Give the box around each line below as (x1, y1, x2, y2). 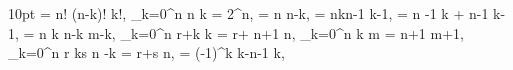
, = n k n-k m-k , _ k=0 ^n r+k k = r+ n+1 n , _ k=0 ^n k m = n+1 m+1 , (15, 22, 464, 43)
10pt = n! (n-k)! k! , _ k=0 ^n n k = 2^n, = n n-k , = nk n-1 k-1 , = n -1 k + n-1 (8, 3, 489, 23)
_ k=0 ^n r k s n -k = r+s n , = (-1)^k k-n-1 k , (8, 42, 285, 63)
